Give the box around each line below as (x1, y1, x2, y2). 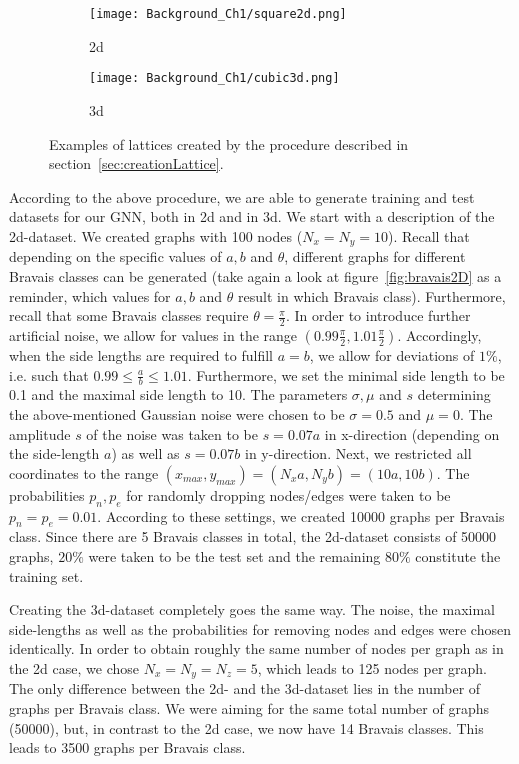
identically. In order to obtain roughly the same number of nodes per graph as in (9, 638, 504, 659)
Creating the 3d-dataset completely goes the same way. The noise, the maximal (9, 599, 495, 620)
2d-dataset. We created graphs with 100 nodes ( (9, 225, 303, 246)
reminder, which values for (9, 285, 171, 306)
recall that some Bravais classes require (9, 305, 249, 326)
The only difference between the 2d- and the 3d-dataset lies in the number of (9, 678, 481, 699)
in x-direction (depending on (324, 423, 500, 444)
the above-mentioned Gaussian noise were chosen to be (9, 403, 345, 424)
